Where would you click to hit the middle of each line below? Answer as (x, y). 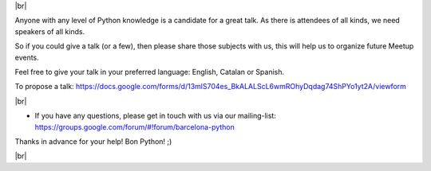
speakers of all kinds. (50, 31)
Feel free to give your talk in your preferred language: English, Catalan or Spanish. (150, 72)
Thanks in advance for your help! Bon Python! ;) (93, 141)
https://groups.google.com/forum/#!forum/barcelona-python (135, 126)
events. (27, 57)
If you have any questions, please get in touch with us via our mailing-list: (156, 116)
